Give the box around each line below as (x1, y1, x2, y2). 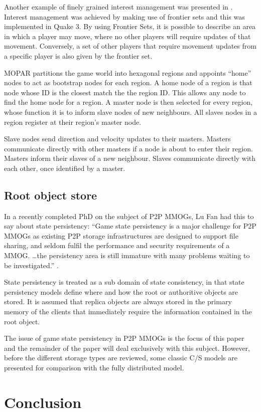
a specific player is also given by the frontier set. (4, 50, 153, 61)
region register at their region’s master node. (4, 116, 142, 127)
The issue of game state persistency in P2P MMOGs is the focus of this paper (4, 333, 244, 343)
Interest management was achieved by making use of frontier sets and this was (4, 11, 245, 22)
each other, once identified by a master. (4, 162, 125, 173)
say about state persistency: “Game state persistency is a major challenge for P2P (4, 221, 256, 231)
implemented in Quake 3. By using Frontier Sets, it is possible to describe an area (4, 21, 256, 32)
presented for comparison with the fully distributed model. (4, 362, 184, 373)
